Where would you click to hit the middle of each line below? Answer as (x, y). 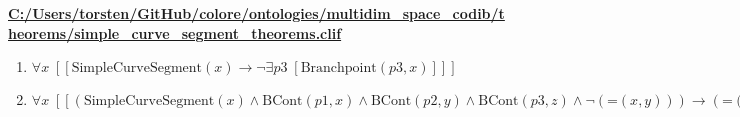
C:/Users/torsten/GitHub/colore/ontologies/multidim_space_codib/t (256, 13)
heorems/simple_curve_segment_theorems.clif (175, 32)
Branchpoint (338, 68)
